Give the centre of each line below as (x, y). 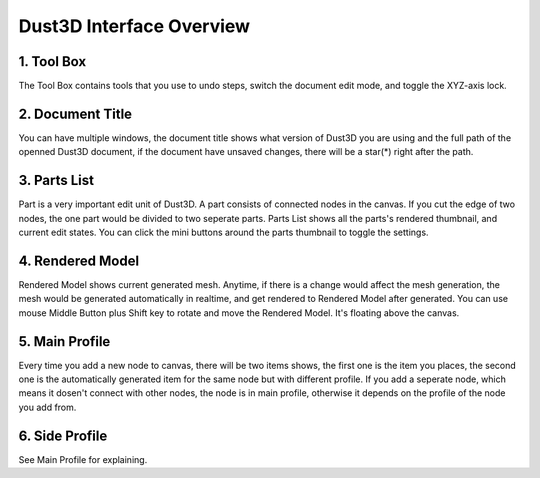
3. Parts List (56, 180)
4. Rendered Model (79, 260)
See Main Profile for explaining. (83, 459)
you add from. (47, 407)
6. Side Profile (63, 435)
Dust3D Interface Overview (134, 26)
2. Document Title (75, 113)
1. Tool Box (52, 61)
